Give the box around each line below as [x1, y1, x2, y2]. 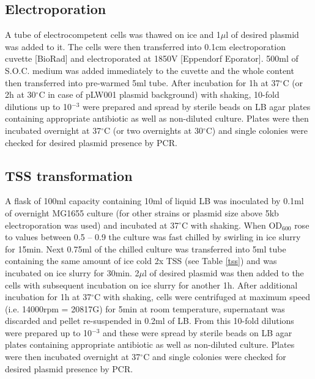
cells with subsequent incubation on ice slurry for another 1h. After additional [5, 278, 298, 291]
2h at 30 [5, 88, 36, 101]
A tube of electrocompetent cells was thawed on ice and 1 [5, 28, 221, 41]
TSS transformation [5, 166, 133, 185]
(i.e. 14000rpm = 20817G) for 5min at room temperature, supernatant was [5, 302, 285, 315]
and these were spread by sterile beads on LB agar [103, 326, 292, 339]
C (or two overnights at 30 [104, 123, 203, 136]
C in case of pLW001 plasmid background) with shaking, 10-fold [39, 88, 280, 101]
